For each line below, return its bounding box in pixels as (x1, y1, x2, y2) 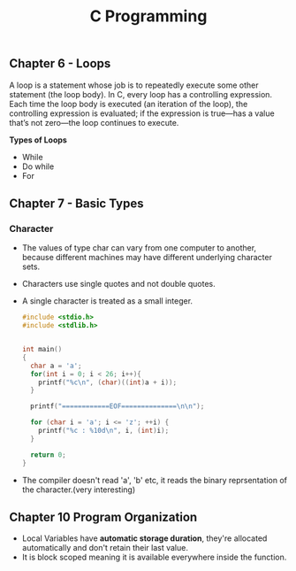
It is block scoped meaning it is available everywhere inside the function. (21, 552, 287, 563)
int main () (21, 345, 63, 354)
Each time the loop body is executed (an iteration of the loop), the (9, 98, 248, 109)
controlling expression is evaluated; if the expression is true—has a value (9, 108, 276, 119)
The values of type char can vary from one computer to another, (21, 243, 257, 253)
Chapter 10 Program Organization (9, 509, 198, 524)
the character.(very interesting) (21, 484, 136, 495)
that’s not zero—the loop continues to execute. (9, 117, 179, 127)
